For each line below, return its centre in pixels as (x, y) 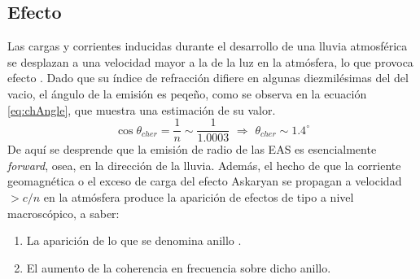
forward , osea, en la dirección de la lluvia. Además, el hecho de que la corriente (204, 165)
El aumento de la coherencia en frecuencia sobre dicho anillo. (179, 267)
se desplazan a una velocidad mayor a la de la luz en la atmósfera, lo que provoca (210, 61)
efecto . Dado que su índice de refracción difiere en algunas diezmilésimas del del (208, 78)
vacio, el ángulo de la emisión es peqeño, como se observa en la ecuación (187, 93)
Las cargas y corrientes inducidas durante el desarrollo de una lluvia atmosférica (208, 46)
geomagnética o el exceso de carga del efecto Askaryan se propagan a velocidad (205, 181)
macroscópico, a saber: (63, 213)
